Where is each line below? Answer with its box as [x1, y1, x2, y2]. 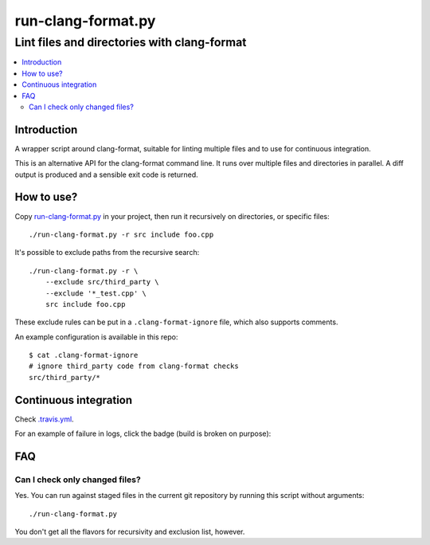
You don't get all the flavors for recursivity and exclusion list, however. [14, 527, 245, 537]
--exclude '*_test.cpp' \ [45, 288, 147, 298]
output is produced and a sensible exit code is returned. [14, 170, 198, 179]
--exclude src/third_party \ [45, 277, 159, 287]
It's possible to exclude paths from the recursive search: [14, 248, 200, 257]
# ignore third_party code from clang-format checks [29, 362, 239, 371]
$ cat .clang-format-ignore [29, 351, 139, 360]
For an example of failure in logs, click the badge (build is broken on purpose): [14, 429, 272, 438]
